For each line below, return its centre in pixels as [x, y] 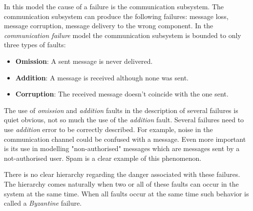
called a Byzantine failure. [43, 203]
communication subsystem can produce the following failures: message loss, [116, 16]
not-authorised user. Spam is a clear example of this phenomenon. [103, 158]
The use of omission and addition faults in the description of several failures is [121, 110]
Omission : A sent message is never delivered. [84, 61]
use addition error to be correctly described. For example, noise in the [108, 129]
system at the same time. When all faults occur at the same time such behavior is [126, 193]
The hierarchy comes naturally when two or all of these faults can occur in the [121, 183]
